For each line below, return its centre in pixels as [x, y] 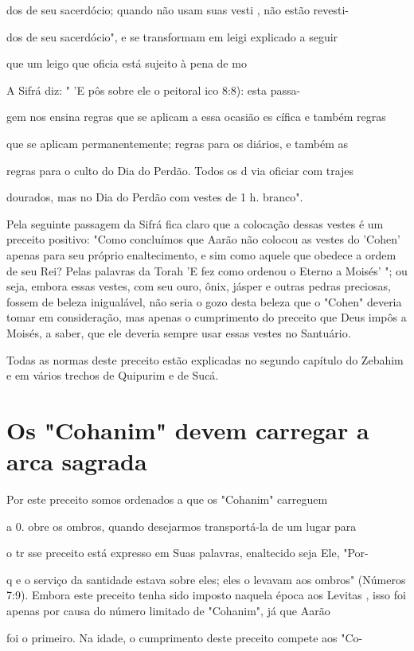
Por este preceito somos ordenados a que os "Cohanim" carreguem [167, 499]
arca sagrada [77, 461]
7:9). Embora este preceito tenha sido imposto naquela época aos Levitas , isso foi [206, 595]
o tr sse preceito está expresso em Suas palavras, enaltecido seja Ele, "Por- [187, 553]
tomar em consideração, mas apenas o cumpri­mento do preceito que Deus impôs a [207, 317]
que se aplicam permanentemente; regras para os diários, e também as [178, 143]
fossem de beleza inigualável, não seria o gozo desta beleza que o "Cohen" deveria [204, 301]
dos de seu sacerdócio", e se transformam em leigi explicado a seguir [172, 36]
